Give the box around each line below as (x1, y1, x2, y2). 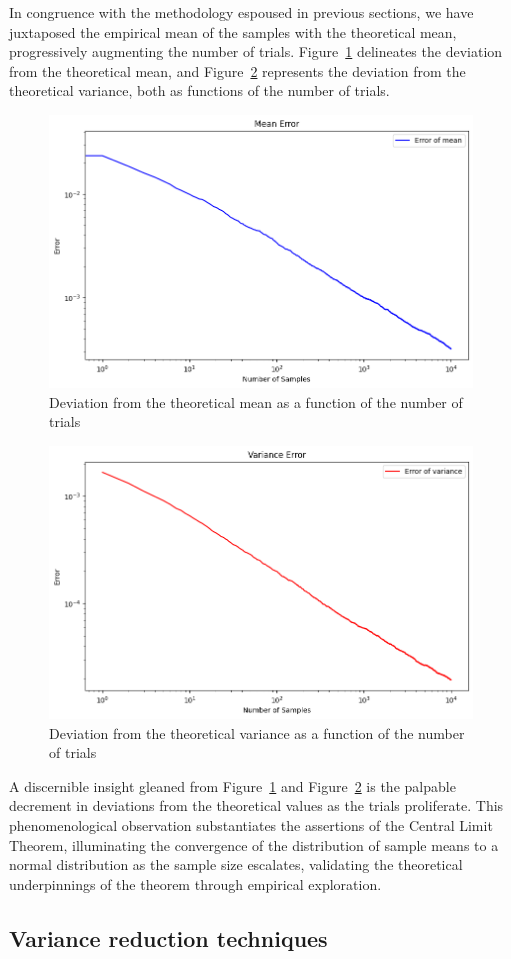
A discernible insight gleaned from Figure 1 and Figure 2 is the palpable (9, 775, 456, 796)
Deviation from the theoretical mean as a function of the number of (49, 391, 463, 412)
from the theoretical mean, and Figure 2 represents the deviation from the (9, 60, 466, 81)
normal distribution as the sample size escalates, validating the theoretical (9, 854, 463, 875)
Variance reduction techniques (9, 922, 328, 953)
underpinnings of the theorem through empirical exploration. (9, 873, 382, 894)
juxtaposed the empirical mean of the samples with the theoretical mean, (9, 21, 457, 42)
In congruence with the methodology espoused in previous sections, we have (9, 2, 474, 22)
